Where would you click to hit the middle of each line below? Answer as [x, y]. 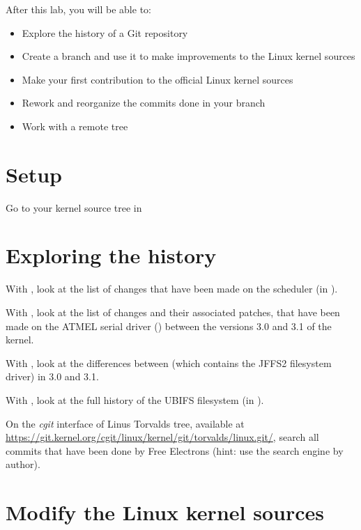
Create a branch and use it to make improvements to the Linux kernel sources [189, 56]
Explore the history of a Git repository [105, 32]
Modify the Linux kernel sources [165, 512]
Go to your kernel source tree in [74, 207]
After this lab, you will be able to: [78, 9]
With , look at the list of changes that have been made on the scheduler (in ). [172, 289]
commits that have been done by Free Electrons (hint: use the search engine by [175, 450]
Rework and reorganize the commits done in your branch [144, 103]
